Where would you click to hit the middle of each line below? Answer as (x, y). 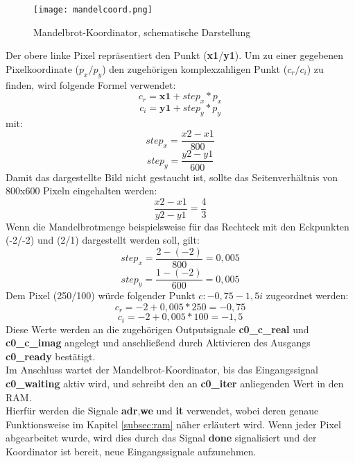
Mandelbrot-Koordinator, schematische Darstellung (142, 32)
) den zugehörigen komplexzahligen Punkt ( (195, 68)
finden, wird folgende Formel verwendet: (91, 84)
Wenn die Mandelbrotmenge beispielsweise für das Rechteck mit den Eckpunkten (177, 226)
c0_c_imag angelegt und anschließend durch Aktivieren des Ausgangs (158, 343)
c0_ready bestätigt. (51, 356)
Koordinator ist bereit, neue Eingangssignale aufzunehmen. (131, 451)
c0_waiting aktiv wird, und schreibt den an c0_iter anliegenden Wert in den (175, 383)
